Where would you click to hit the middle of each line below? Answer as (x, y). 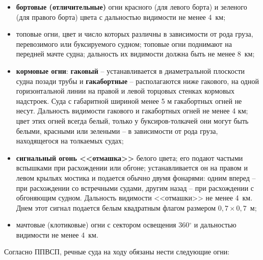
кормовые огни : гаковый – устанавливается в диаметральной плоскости (130, 70)
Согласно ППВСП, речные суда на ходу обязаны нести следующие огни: (117, 252)
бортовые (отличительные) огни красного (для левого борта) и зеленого (131, 7)
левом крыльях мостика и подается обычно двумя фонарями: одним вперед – (136, 177)
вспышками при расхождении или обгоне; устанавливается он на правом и (132, 168)
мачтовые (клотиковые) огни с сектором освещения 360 (103, 225)
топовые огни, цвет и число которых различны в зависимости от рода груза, (135, 34)
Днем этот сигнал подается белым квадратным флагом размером (116, 207)
